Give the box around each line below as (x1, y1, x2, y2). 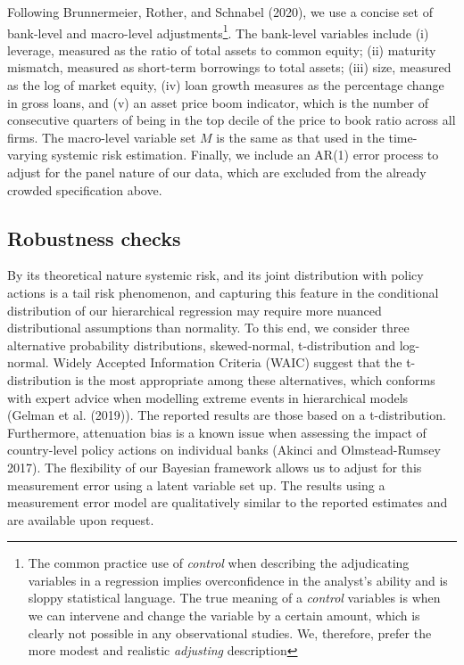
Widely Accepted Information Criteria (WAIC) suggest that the (53, 353, 402, 372)
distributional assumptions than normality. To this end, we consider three (7, 318, 410, 337)
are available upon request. (7, 510, 154, 529)
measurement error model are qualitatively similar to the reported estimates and (7, 493, 448, 512)
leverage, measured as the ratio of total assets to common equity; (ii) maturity (7, 40, 436, 59)
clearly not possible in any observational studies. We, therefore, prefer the (28, 623, 432, 642)
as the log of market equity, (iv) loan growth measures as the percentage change (7, 76, 444, 94)
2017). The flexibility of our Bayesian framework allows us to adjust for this (7, 457, 422, 476)
